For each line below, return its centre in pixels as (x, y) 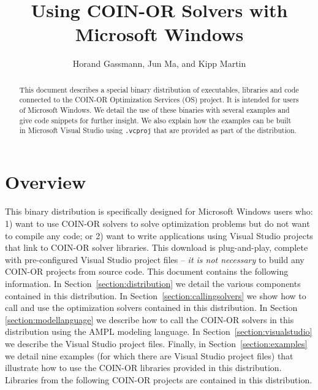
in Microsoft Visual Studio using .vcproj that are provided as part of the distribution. (158, 130)
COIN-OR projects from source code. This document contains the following (147, 271)
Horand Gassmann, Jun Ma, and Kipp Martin (159, 63)
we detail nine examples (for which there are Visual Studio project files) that (149, 355)
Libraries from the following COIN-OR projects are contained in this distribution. (159, 379)
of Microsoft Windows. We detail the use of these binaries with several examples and (154, 110)
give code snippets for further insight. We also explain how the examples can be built (155, 120)
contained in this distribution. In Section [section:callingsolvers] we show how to (156, 295)
